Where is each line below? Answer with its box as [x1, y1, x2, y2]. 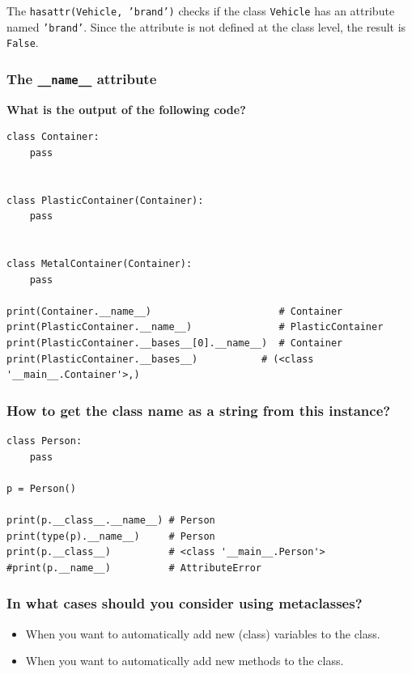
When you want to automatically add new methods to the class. [25, 652, 344, 669]
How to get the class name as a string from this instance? [6, 400, 391, 420]
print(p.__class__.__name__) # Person [6, 515, 215, 527]
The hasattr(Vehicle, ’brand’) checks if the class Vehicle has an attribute [6, 2, 395, 19]
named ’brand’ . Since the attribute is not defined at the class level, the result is [6, 18, 406, 35]
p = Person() [6, 482, 76, 494]
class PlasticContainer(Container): [6, 194, 204, 206]
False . [6, 34, 39, 51]
